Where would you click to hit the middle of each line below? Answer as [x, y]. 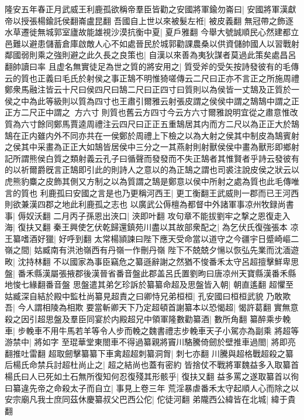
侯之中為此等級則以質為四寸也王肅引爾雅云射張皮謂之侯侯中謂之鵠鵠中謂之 [148, 100]
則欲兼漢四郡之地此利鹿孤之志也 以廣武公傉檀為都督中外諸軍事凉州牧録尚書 [149, 204]
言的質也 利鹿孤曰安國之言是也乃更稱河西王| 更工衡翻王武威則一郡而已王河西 [152, 192]
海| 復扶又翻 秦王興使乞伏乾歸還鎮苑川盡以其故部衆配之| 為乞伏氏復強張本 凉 [152, 227]
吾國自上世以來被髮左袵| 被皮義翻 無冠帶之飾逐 [203, 20]
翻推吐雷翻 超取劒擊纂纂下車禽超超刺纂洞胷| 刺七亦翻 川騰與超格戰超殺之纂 [149, 353]
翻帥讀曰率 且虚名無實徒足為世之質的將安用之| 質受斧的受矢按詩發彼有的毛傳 [152, 66]
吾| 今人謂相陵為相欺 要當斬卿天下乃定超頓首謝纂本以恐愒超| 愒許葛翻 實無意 [152, 307]
